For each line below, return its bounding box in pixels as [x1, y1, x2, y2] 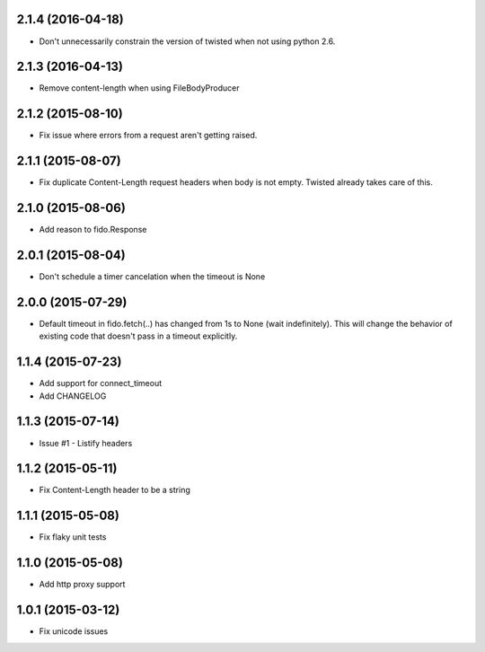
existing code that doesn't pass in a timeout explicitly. [39, 330, 238, 341]
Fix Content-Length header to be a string [39, 485, 190, 496]
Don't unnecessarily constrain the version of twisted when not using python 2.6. [39, 36, 336, 47]
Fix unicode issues [39, 626, 109, 637]
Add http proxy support [39, 579, 126, 590]
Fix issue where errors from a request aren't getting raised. [39, 130, 258, 141]
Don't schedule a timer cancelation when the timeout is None [39, 271, 266, 282]
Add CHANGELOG [39, 391, 107, 401]
